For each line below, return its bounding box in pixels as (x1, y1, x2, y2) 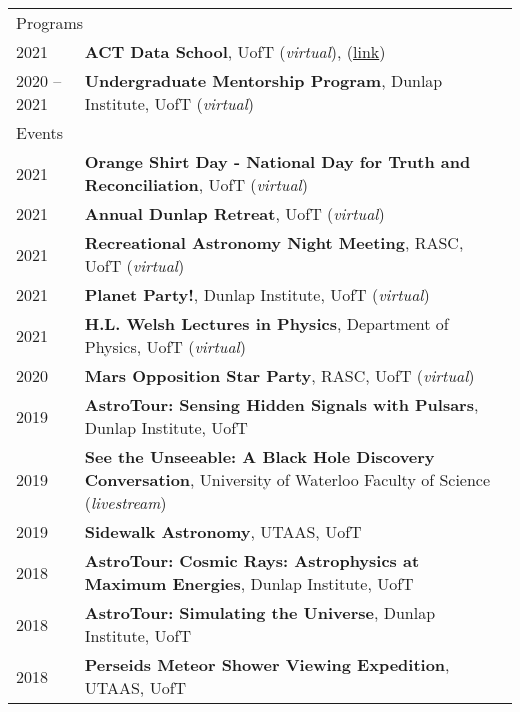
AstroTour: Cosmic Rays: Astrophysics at (84, 549, 420, 572)
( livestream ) (84, 491, 167, 514)
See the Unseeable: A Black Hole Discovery (84, 445, 435, 468)
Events (16, 121, 63, 144)
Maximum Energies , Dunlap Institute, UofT (84, 572, 414, 595)
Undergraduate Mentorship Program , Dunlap (84, 69, 443, 92)
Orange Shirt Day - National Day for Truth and (84, 150, 471, 173)
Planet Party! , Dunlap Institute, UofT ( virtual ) (84, 283, 430, 306)
